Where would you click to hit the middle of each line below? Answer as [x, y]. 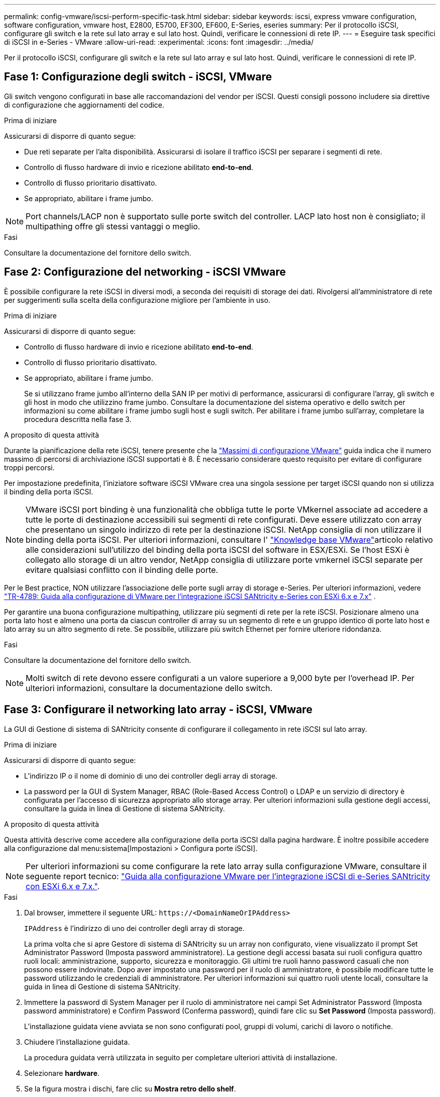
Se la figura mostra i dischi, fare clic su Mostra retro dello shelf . [130, 1088]
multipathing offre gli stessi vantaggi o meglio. [113, 226]
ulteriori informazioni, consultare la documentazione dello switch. [149, 688]
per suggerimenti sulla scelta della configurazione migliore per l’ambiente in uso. [137, 300]
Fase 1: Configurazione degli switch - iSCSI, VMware [138, 77]
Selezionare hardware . [62, 1073]
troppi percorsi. [29, 467]
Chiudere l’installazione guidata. [77, 1042]
